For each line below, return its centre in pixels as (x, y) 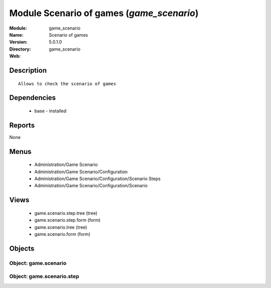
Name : (16, 35)
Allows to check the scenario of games (67, 84)
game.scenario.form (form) (62, 234)
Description (28, 70)
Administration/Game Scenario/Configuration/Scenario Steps (97, 179)
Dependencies (33, 98)
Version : (18, 42)
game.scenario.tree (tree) (61, 227)
